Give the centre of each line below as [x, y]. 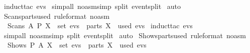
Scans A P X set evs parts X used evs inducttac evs [100, 26]
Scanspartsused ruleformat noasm [57, 16]
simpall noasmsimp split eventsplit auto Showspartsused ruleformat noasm [125, 35]
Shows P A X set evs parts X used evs [77, 45]
